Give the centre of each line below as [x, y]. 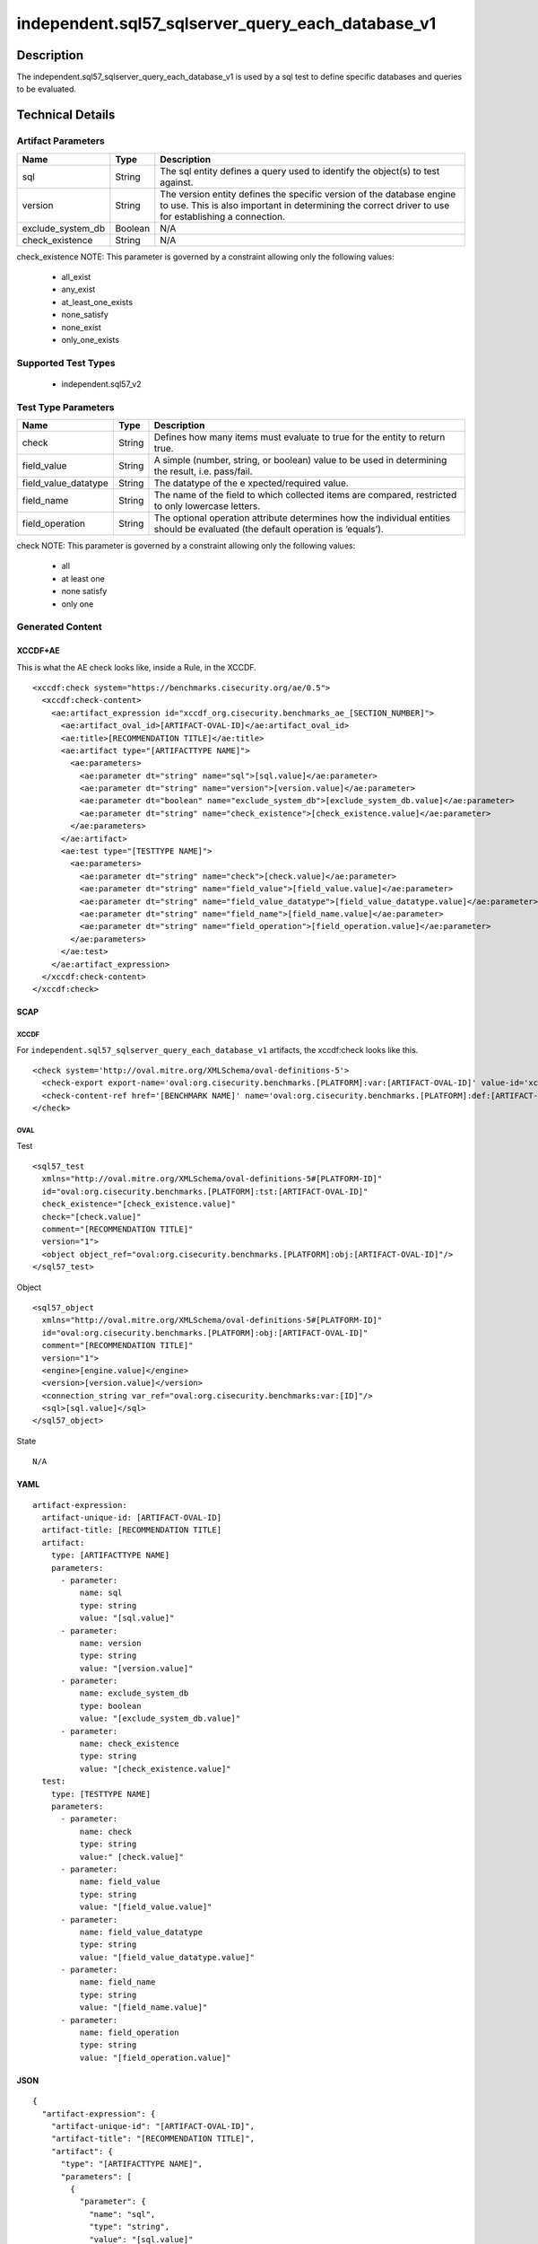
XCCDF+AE [38, 651]
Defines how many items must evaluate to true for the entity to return [299, 437]
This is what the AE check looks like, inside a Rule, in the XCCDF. [137, 667]
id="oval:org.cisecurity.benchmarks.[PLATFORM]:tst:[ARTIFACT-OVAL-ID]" [205, 1191]
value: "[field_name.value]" [143, 2007]
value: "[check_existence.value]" [156, 1769]
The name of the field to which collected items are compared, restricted [305, 495]
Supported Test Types [66, 363]
